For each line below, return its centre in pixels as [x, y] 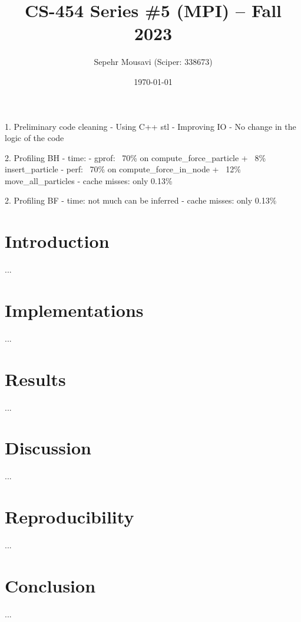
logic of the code [34, 138]
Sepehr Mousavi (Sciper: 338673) [153, 62]
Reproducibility [70, 517]
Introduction [57, 241]
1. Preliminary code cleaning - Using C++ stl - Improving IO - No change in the [150, 126]
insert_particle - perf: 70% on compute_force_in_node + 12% [123, 169]
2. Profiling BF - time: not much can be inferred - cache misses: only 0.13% [141, 200]
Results [35, 379]
